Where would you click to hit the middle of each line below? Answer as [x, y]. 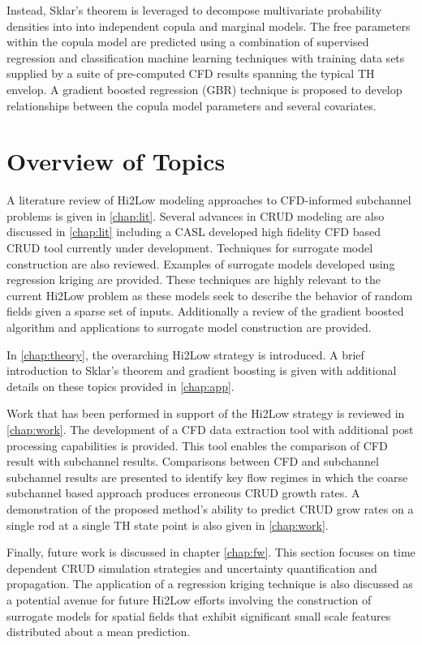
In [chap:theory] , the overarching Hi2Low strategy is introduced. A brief [185, 354]
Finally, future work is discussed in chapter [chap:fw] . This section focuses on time [211, 552]
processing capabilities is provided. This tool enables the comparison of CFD [197, 445]
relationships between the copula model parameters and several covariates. [192, 105]
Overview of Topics [116, 161]
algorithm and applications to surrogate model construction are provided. [189, 327]
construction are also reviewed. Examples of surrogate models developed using [201, 263]
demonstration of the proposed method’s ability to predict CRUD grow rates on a [210, 508]
